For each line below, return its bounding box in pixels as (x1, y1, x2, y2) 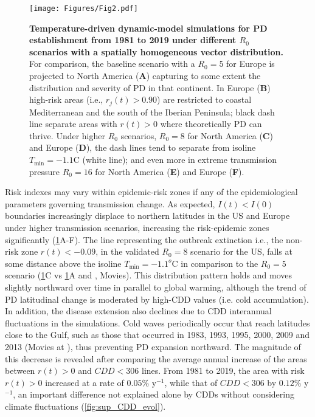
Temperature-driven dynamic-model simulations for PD (29, 21, 268, 34)
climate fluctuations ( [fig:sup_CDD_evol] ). (5, 399, 166, 412)
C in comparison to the (171, 257, 258, 269)
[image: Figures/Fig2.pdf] (29, 4, 138, 13)
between (5, 364, 35, 377)
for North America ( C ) (187, 129, 273, 142)
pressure (29, 165, 60, 177)
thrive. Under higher (29, 129, 105, 142)
